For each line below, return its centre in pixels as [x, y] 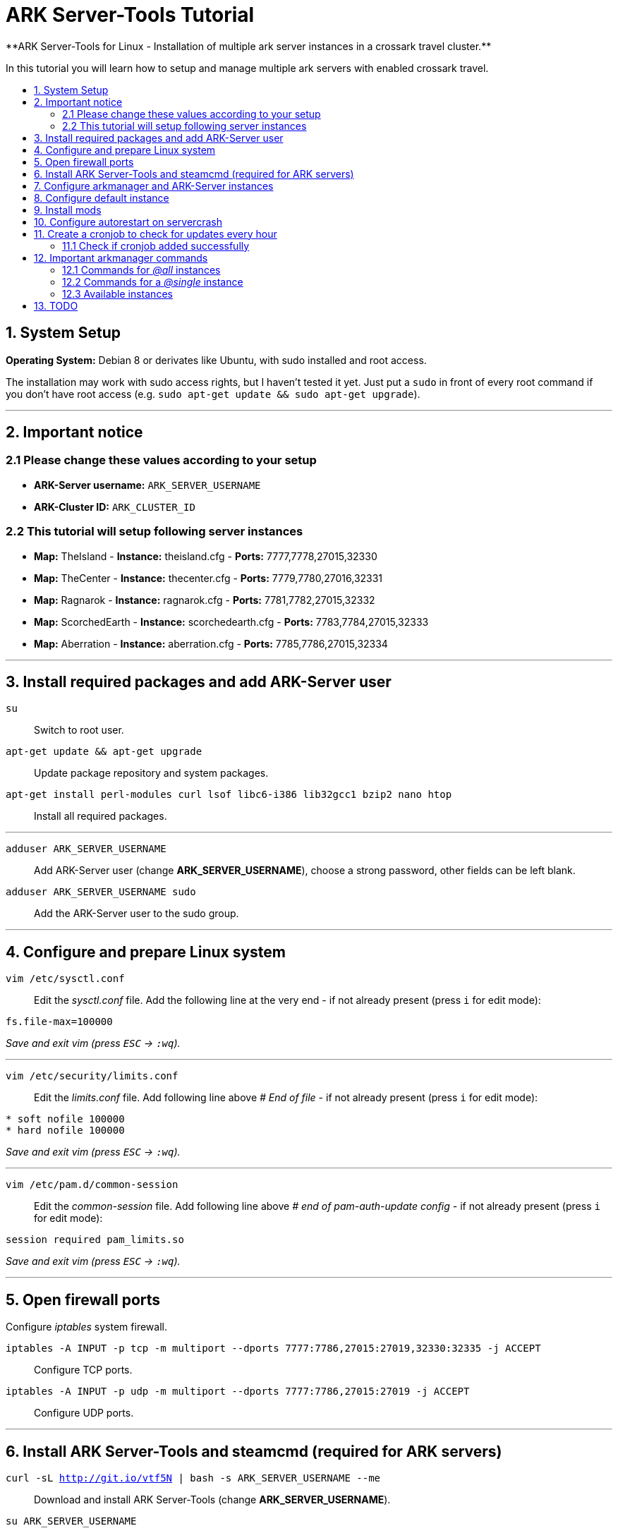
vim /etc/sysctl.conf [65, 979]
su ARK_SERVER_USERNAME [71, 1521]
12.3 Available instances [117, 293]
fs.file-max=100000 [59, 1022]
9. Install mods [68, 210]
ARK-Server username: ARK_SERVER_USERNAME [147, 485]
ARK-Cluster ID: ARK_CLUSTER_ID [115, 507]
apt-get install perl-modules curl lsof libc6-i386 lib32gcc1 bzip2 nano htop [229, 795]
